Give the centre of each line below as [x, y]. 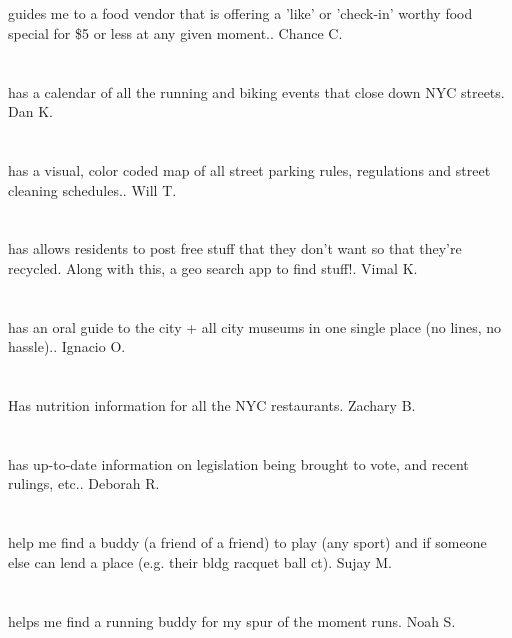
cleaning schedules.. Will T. [92, 189]
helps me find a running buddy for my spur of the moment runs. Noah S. [232, 620]
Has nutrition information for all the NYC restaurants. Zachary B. [212, 405]
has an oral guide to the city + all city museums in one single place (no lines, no [255, 326]
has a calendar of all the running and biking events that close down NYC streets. [256, 91]
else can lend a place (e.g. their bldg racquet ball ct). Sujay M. [200, 561]
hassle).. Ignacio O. [67, 346]
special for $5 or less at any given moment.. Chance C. [175, 32]
